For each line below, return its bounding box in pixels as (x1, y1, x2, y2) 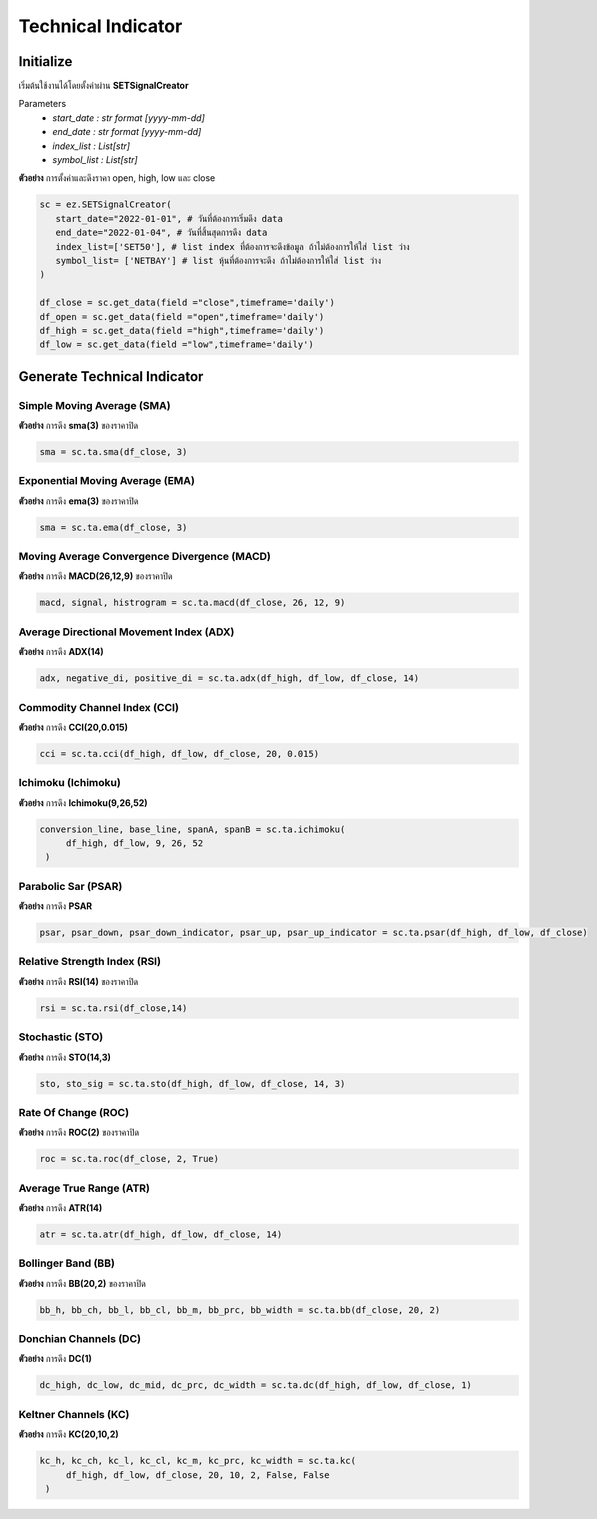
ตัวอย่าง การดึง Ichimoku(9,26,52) (18, 796, 149, 809)
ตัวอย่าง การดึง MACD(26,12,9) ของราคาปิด (18, 570, 173, 582)
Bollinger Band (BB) (18, 1256, 115, 1270)
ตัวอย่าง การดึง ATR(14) (18, 1202, 103, 1214)
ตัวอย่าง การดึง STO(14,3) (18, 1051, 112, 1063)
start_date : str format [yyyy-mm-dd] (52, 111, 205, 124)
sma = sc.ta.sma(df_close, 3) (39, 446, 188, 458)
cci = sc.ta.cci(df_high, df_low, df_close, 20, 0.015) (39, 748, 320, 759)
